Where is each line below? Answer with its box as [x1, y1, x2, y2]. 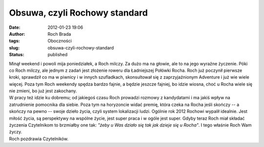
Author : [9, 31, 25, 37]
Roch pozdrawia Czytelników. [9, 136, 68, 142]
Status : [9, 52, 24, 58]
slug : [9, 44, 20, 51]
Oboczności [47, 38, 72, 44]
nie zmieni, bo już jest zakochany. [9, 88, 77, 94]
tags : [9, 38, 20, 44]
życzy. [9, 129, 22, 135]
